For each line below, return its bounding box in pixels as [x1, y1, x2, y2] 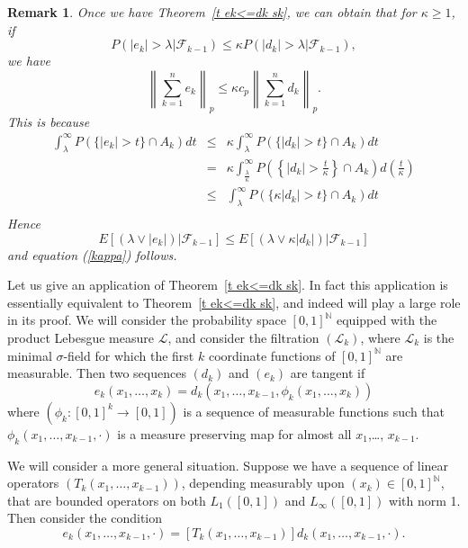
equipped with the [337, 310, 437, 329]
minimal [7, 346, 52, 364]
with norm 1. [389, 490, 461, 509]
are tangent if [290, 364, 365, 382]
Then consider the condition [7, 508, 163, 527]
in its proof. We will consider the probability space [7, 310, 286, 329]
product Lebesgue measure [7, 328, 154, 347]
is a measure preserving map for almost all [117, 424, 352, 443]
